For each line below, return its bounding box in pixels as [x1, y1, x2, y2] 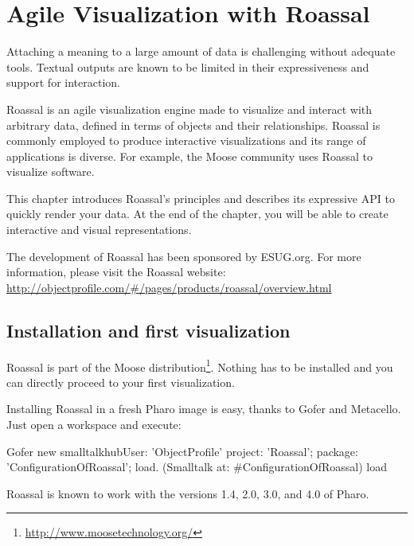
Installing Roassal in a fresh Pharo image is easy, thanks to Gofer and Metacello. [6, 400, 401, 417]
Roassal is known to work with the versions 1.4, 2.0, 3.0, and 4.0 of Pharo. [6, 485, 369, 501]
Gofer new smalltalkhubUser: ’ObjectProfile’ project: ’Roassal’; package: [6, 443, 358, 459]
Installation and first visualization [6, 318, 291, 342]
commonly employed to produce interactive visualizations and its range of [6, 132, 366, 149]
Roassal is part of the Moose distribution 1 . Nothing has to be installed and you [6, 356, 393, 375]
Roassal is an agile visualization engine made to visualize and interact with [6, 100, 373, 117]
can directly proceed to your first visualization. [6, 373, 235, 390]
